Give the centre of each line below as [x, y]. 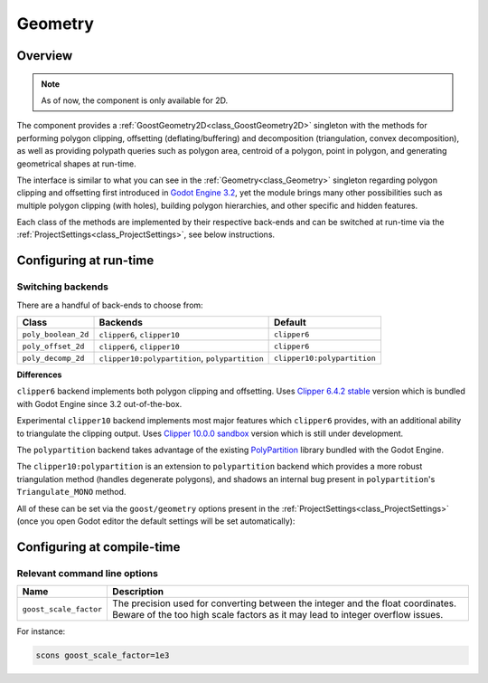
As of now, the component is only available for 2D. [135, 100]
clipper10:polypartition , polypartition [181, 358]
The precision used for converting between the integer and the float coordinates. [284, 603]
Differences [39, 375]
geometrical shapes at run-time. [76, 164]
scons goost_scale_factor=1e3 [103, 655]
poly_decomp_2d [53, 358]
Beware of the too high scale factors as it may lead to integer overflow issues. [278, 615]
